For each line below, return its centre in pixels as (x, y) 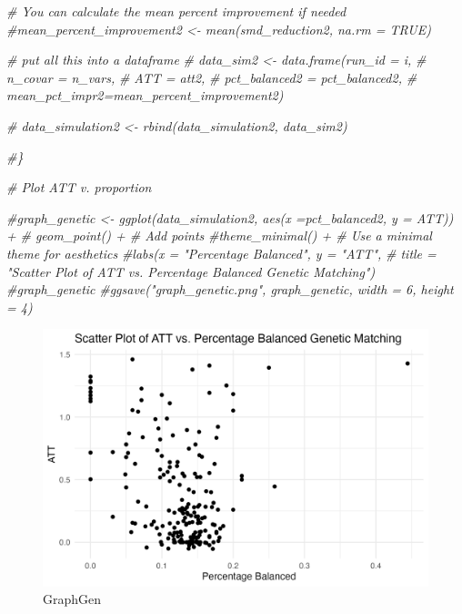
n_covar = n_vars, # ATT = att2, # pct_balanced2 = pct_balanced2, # (212, 77)
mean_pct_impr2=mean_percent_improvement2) (145, 95)
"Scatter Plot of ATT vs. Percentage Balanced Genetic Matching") (191, 271)
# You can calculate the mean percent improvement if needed (176, 11)
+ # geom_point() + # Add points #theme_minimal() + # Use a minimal (219, 235)
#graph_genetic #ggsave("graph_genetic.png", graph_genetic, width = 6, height (230, 289)
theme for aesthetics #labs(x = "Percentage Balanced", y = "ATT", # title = (221, 253)
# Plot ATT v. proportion (79, 187)
